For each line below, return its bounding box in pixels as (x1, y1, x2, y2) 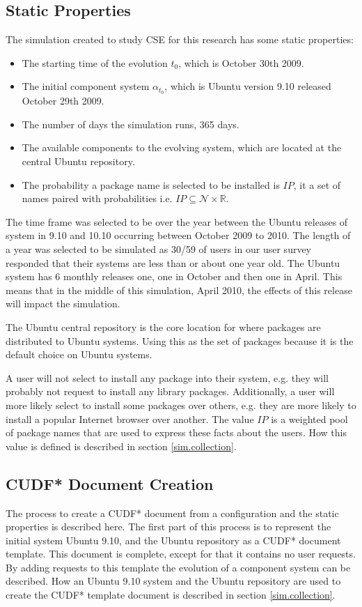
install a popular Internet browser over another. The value (6, 411, 254, 426)
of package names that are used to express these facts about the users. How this (6, 425, 347, 440)
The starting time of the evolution (22, 55, 168, 70)
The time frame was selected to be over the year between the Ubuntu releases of (6, 214, 348, 229)
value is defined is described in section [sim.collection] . (6, 438, 237, 453)
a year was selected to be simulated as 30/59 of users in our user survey (6, 242, 312, 256)
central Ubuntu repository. (22, 154, 135, 169)
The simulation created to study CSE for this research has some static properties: (6, 32, 354, 47)
